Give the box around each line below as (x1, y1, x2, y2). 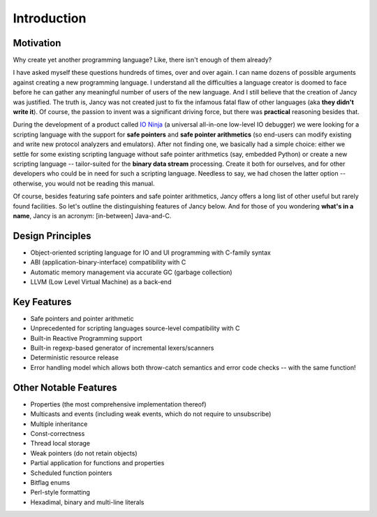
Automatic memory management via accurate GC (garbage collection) (30, 268, 233, 276)
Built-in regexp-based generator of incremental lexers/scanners (30, 344, 214, 353)
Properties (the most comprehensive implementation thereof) (30, 399, 207, 409)
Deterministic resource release (30, 353, 119, 362)
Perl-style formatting (30, 488, 91, 497)
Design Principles (13, 229, 91, 241)
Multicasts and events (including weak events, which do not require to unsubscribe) (30, 410, 272, 418)
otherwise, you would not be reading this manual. (13, 179, 155, 187)
